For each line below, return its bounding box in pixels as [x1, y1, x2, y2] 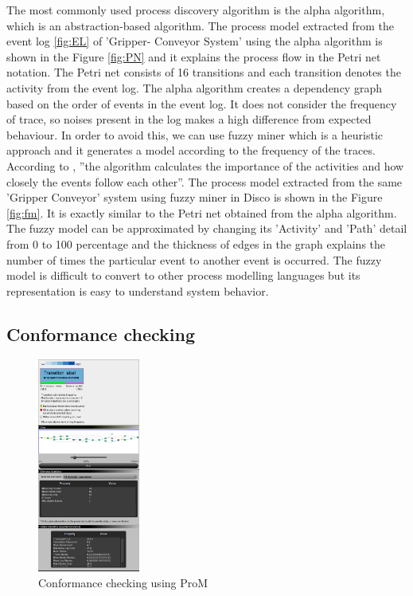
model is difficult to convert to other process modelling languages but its [6, 267, 360, 284]
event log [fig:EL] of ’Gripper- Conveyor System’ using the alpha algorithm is [6, 33, 383, 49]
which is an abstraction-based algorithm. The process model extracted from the [6, 17, 395, 33]
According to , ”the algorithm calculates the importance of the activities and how [6, 157, 404, 174]
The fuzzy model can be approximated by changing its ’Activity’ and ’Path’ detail [6, 220, 407, 237]
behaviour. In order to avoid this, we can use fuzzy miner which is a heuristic [6, 126, 383, 143]
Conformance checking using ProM [38, 574, 208, 590]
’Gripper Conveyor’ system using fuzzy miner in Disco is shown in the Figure [6, 189, 383, 206]
